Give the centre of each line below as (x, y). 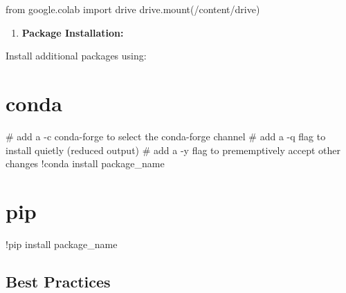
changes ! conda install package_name (85, 163)
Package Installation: (73, 32)
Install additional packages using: (76, 56)
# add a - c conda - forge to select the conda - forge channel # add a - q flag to (166, 136)
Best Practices (58, 281)
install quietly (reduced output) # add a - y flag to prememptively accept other (173, 150)
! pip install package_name (62, 244)
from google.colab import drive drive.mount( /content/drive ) (133, 9)
